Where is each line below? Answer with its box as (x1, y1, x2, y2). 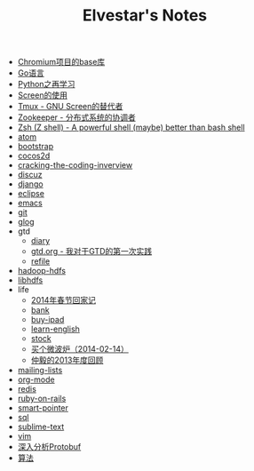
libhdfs (17, 275, 44, 285)
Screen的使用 (17, 90, 68, 100)
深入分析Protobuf (17, 442, 82, 452)
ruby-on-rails (17, 393, 67, 404)
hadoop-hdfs (17, 266, 67, 276)
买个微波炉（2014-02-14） (30, 344, 129, 355)
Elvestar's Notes (82, 5, 207, 26)
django (17, 179, 44, 189)
